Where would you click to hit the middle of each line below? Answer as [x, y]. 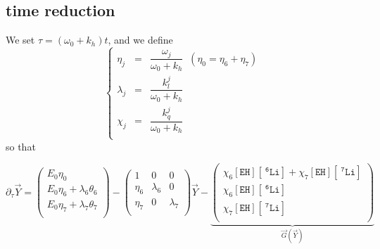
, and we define [140, 40]
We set [20, 40]
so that [21, 146]
